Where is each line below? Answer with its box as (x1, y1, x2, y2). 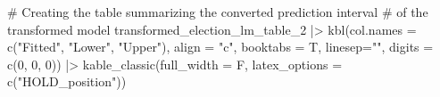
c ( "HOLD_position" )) (7, 72, 127, 91)
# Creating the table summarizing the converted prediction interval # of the (7, 3, 428, 20)
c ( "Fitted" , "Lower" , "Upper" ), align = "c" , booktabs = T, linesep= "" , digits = (7, 37, 434, 56)
